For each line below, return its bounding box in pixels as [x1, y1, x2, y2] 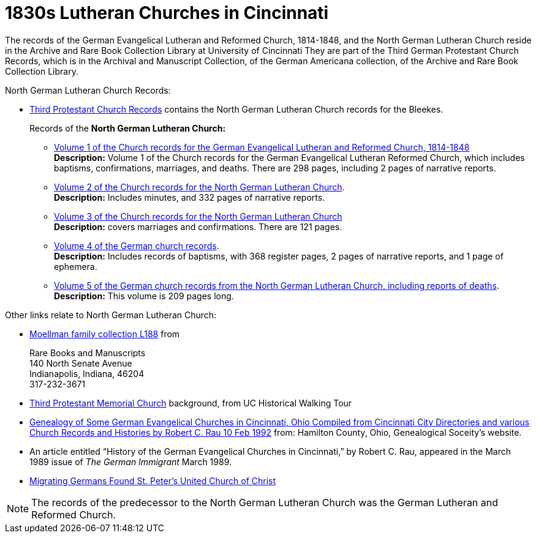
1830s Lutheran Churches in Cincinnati [5, 2, 329, 23]
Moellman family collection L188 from [29, 328, 180, 339]
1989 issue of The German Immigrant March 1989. [29, 456, 232, 467]
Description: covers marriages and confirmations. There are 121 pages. [54, 221, 342, 232]
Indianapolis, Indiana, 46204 [29, 368, 145, 379]
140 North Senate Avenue [29, 357, 132, 368]
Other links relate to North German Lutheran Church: [5, 309, 217, 320]
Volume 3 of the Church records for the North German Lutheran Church [54, 211, 342, 222]
